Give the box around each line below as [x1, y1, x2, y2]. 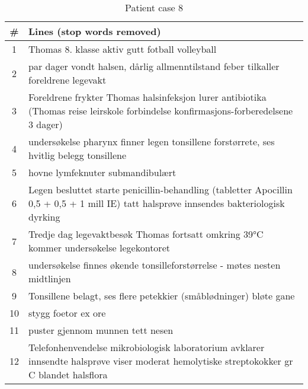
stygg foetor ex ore [28, 306, 106, 320]
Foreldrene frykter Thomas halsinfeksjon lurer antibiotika [28, 90, 267, 104]
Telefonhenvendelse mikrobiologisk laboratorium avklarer [28, 340, 265, 354]
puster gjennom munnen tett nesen [28, 323, 174, 337]
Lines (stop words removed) [28, 24, 161, 38]
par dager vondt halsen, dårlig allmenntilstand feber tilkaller [28, 59, 280, 73]
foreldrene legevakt [28, 73, 107, 87]
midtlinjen [28, 272, 71, 285]
